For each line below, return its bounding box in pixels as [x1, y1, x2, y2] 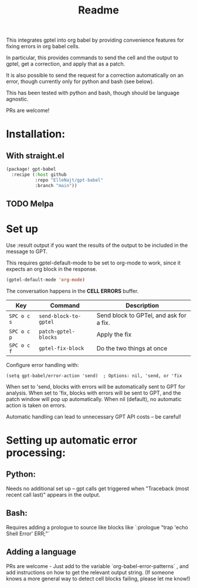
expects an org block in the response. [6, 266, 97, 273]
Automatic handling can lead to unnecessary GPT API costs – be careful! [6, 413, 182, 420]
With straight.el [6, 151, 64, 161]
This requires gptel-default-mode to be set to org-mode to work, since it [6, 259, 181, 267]
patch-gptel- [39, 328, 75, 335]
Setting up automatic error [6, 434, 138, 447]
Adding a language [6, 547, 77, 557]
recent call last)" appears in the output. [6, 491, 101, 498]
